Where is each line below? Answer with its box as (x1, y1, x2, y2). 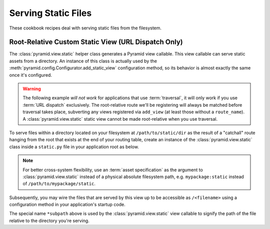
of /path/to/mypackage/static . (22, 181, 96, 187)
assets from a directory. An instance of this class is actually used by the (9, 58, 157, 64)
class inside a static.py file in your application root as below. (9, 144, 139, 150)
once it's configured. (9, 72, 52, 78)
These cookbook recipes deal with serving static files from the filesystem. (9, 25, 162, 31)
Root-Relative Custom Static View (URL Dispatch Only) (9, 38, 183, 46)
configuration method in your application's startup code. (9, 202, 125, 208)
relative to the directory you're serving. (9, 218, 89, 224)
